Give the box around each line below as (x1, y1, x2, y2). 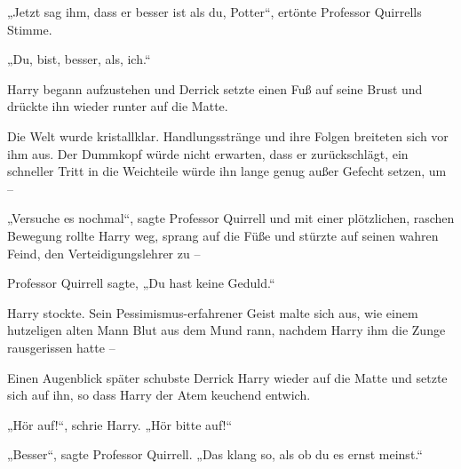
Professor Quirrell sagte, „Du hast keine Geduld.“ (7, 274, 275, 292)
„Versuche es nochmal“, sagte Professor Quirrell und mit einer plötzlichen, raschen (7, 209, 455, 227)
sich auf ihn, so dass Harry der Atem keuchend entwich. (7, 386, 311, 404)
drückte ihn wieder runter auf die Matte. (7, 97, 228, 115)
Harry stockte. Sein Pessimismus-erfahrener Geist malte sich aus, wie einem (7, 303, 418, 322)
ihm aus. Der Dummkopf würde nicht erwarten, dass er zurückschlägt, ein (7, 144, 409, 163)
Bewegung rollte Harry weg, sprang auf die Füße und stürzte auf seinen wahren (7, 226, 439, 244)
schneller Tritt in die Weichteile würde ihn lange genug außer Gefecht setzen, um (7, 162, 447, 180)
